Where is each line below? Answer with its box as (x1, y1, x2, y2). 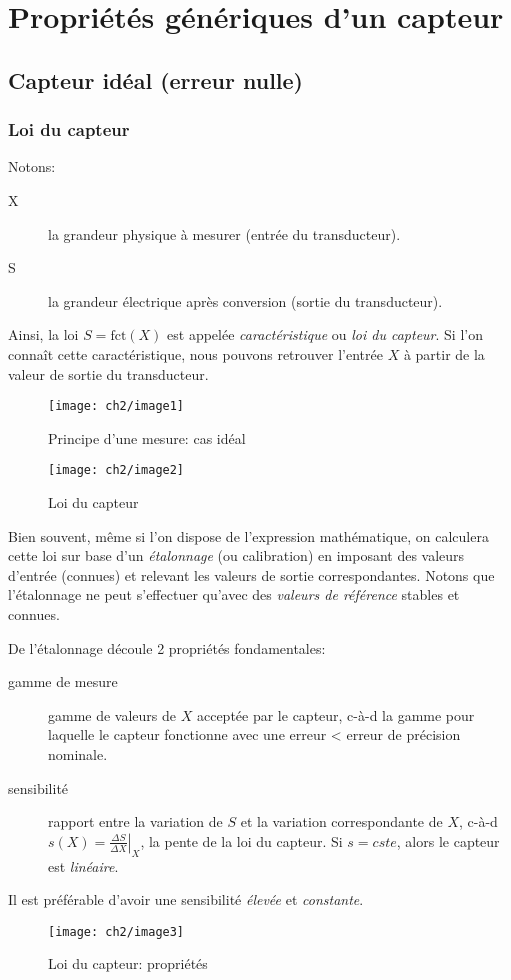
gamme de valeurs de (48, 704, 177, 725)
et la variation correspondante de (240, 811, 443, 832)
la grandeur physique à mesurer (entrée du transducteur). (48, 223, 401, 244)
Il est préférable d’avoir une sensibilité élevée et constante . (8, 889, 364, 910)
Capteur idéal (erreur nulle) (8, 64, 304, 95)
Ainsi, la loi (8, 324, 79, 345)
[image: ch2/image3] (48, 924, 185, 939)
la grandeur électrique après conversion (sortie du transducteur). (48, 290, 443, 311)
